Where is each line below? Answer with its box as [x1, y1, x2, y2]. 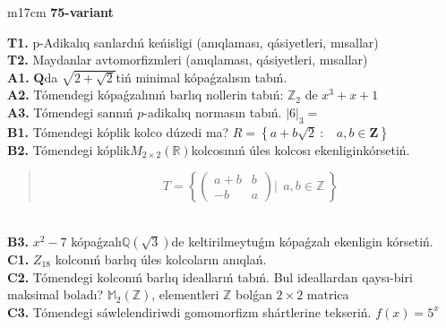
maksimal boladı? [7, 285, 104, 304]
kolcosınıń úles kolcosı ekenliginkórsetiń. [191, 140, 410, 159]
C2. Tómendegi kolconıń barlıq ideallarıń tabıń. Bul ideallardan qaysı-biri [7, 267, 413, 286]
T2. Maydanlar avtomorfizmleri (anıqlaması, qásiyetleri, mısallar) [7, 50, 368, 69]
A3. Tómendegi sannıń [7, 102, 133, 121]
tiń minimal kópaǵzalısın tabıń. [116, 67, 287, 86]
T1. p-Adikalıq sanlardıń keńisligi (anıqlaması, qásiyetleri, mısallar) [7, 32, 379, 51]
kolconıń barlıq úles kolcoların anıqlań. [55, 249, 267, 268]
